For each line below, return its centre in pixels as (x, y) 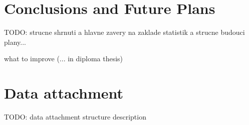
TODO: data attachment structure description (75, 117)
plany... (15, 42)
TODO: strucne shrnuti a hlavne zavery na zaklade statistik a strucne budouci (124, 32)
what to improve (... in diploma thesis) (64, 59)
